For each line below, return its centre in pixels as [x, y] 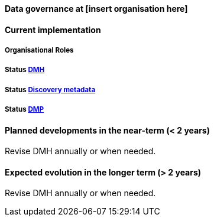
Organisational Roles [39, 50]
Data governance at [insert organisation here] [96, 9]
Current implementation [53, 30]
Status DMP [25, 110]
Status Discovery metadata [50, 90]
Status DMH [25, 70]
